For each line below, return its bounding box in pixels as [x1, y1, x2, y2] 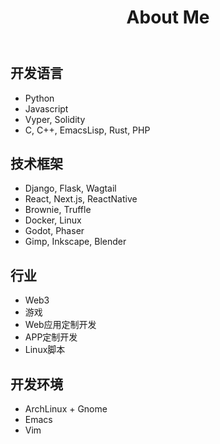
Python [24, 92, 55, 104]
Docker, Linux [24, 214, 82, 226]
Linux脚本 [24, 344, 66, 356]
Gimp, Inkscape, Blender [24, 236, 127, 248]
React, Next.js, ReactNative [24, 193, 138, 205]
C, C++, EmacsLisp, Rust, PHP [24, 124, 151, 136]
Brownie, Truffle [24, 204, 92, 216]
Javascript [24, 102, 69, 115]
